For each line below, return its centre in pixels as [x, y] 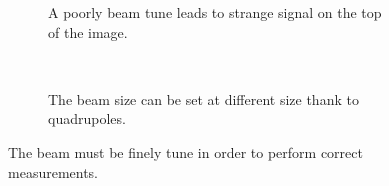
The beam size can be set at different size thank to [203, 98]
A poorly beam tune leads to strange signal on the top [215, 12]
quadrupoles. [87, 118]
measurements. [53, 171]
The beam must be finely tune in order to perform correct [185, 151]
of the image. [88, 31]
